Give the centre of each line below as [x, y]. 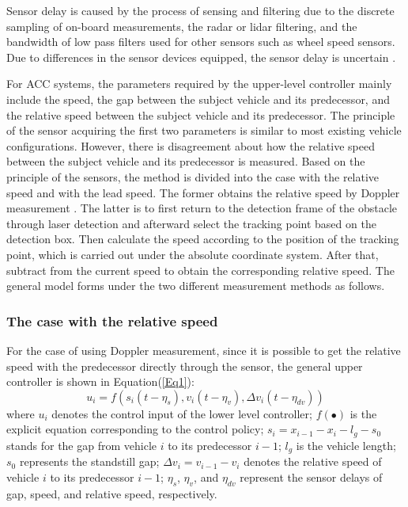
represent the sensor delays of [311, 477]
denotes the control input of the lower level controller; [182, 413]
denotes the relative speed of [313, 461]
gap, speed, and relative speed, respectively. [112, 493]
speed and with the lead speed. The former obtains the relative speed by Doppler [203, 192]
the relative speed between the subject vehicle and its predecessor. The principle [201, 114]
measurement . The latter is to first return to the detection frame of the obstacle [202, 208]
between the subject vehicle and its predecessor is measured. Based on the [186, 161]
